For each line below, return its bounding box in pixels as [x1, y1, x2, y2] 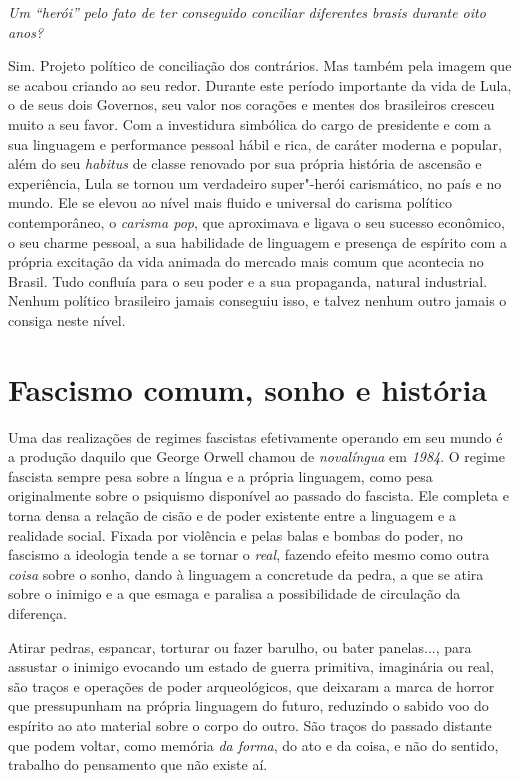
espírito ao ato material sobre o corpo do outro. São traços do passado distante [8, 714, 492, 735]
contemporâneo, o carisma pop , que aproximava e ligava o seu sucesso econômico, [8, 211, 505, 232]
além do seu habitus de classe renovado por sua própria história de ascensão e [8, 153, 482, 174]
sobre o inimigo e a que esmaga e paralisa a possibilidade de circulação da [8, 583, 461, 604]
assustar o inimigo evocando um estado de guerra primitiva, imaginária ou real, [8, 656, 494, 677]
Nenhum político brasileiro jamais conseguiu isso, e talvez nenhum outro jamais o [8, 290, 507, 311]
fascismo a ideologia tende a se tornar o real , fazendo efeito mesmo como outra [8, 544, 490, 565]
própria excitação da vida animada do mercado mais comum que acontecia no [8, 251, 484, 272]
